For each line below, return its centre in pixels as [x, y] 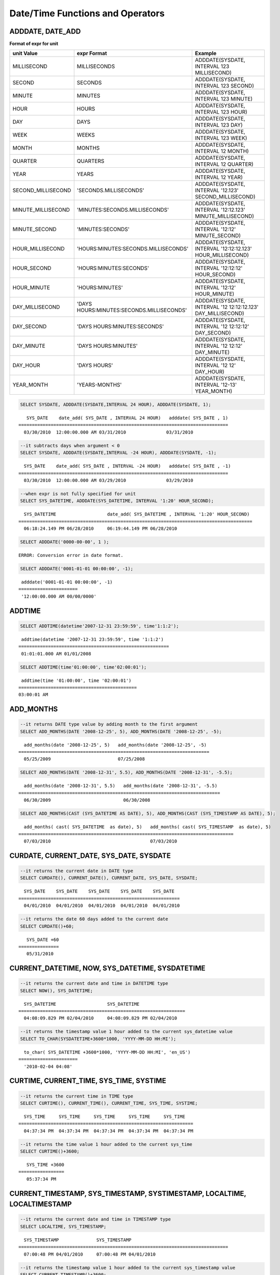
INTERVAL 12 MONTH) [222, 151]
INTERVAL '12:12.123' [220, 210]
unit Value [25, 54]
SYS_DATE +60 [43, 939]
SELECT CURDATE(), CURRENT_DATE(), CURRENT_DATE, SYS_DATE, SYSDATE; [109, 878]
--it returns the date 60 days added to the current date [94, 919]
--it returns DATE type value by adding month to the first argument [109, 724]
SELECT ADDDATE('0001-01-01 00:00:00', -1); [77, 569]
